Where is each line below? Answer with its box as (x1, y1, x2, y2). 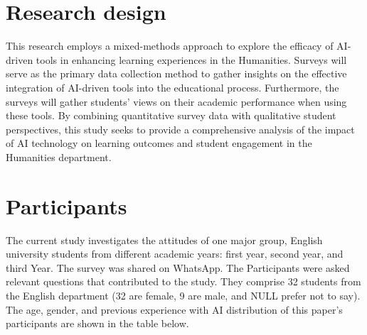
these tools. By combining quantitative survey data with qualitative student (6, 108, 336, 123)
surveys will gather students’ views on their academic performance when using (6, 94, 347, 109)
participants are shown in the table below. (6, 316, 189, 331)
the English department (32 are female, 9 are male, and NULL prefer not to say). (6, 287, 361, 302)
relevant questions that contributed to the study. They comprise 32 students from (6, 274, 361, 289)
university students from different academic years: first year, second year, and (6, 246, 344, 261)
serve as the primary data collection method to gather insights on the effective (6, 66, 347, 81)
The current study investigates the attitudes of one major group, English (6, 232, 323, 247)
